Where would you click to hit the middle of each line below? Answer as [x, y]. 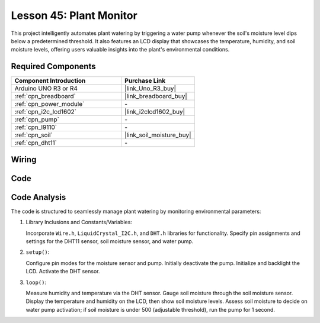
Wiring [24, 159]
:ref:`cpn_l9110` [36, 127]
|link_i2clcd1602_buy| [155, 112]
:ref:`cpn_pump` [37, 119]
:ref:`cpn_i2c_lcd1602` [46, 112]
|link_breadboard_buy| [156, 96]
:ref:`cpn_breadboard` [45, 96]
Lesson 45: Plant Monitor [74, 15]
